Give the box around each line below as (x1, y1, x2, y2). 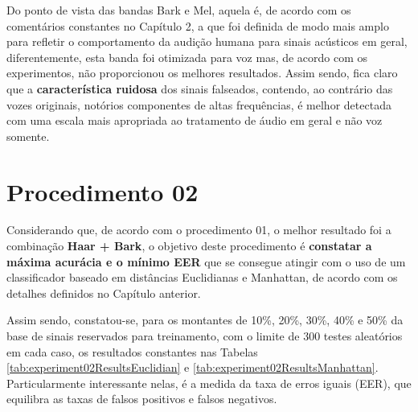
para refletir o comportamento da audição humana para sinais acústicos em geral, (6, 33, 408, 50)
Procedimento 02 (6, 175, 199, 208)
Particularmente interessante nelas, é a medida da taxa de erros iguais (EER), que (6, 374, 412, 391)
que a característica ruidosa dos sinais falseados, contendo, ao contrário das (6, 80, 393, 97)
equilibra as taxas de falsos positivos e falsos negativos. (6, 390, 277, 407)
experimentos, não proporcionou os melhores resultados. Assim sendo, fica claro (6, 64, 398, 81)
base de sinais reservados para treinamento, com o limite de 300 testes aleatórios (6, 328, 403, 344)
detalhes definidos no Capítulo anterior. (6, 284, 201, 301)
